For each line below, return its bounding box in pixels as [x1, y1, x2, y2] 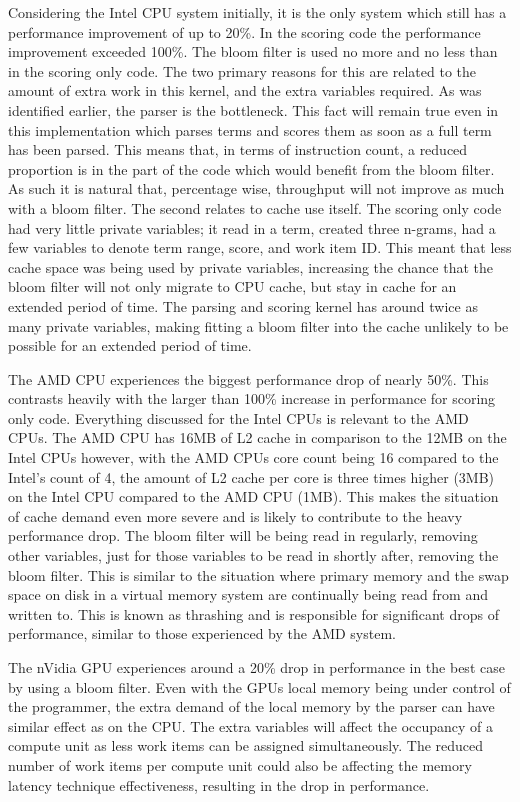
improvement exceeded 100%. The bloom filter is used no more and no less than [8, 41, 498, 62]
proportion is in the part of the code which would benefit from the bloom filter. [8, 158, 495, 179]
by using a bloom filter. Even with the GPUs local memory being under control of [8, 676, 511, 697]
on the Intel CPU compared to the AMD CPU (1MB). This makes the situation [8, 486, 499, 507]
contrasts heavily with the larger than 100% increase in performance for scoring [8, 388, 496, 409]
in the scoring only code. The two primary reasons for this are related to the [8, 60, 477, 81]
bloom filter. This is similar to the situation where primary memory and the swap [8, 564, 509, 585]
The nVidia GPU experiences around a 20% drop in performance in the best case [8, 657, 505, 677]
